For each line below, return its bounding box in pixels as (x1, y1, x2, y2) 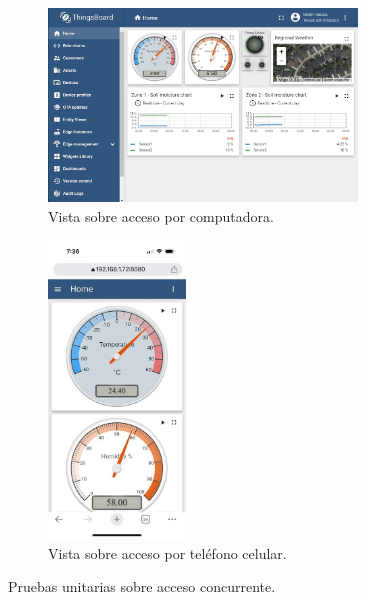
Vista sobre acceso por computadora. (48, 205, 274, 226)
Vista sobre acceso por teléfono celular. (48, 542, 287, 563)
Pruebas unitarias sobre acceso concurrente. (8, 576, 276, 597)
